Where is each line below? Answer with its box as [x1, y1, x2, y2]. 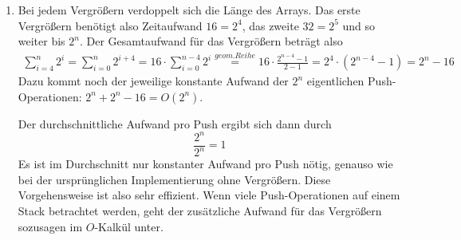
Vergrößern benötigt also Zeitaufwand [18, 17, 203, 33]
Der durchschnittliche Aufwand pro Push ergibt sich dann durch [18, 115, 332, 132]
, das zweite [242, 17, 299, 33]
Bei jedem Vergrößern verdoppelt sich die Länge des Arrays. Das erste [18, 2, 361, 18]
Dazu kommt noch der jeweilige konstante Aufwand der [18, 73, 289, 89]
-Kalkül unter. [94, 218, 164, 234]
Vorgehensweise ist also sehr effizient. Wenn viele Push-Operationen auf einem [18, 187, 400, 203]
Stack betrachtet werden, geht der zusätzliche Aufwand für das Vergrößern [18, 202, 382, 218]
